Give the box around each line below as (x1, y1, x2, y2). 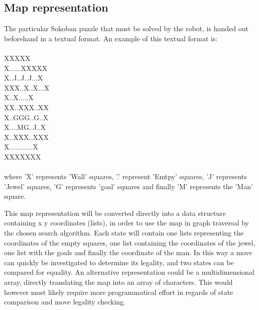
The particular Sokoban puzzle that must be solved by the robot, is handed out (4, 23, 248, 34)
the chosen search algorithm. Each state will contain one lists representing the (4, 227, 244, 238)
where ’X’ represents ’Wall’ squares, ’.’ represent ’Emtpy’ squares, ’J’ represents (4, 171, 247, 182)
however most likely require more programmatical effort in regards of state (4, 286, 233, 297)
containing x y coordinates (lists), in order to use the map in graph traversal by (4, 217, 249, 228)
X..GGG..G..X (4, 112, 49, 122)
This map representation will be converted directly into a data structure (4, 207, 226, 218)
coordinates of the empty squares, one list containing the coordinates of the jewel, (4, 237, 255, 248)
